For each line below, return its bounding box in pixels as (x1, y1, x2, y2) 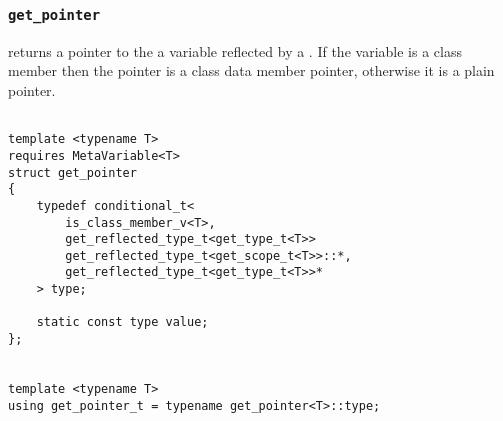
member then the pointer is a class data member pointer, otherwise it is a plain (8, 60, 495, 81)
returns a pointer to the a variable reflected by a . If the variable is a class (8, 40, 462, 61)
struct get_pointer (8, 165, 137, 180)
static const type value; (36, 315, 209, 330)
